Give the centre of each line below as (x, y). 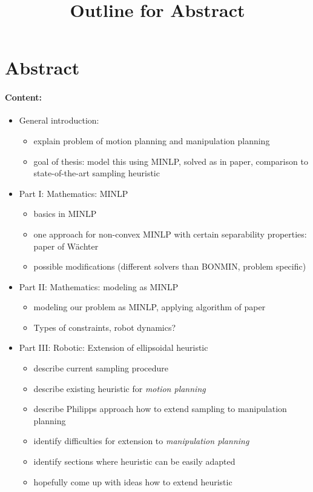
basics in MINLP (65, 214)
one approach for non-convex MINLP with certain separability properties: (170, 234)
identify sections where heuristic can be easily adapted (134, 461)
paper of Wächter (66, 246)
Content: (24, 97)
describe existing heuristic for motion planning (120, 388)
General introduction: (59, 120)
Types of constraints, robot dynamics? (105, 327)
